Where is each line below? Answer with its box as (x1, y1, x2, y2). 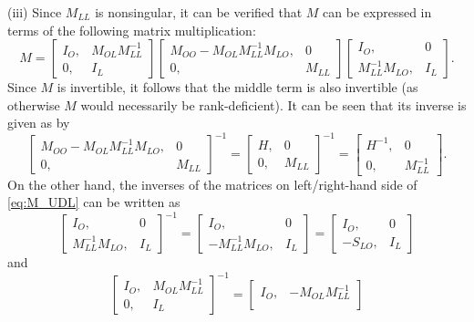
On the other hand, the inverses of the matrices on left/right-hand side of (7, 174, 417, 193)
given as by (7, 113, 70, 132)
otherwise (7, 95, 60, 114)
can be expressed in (323, 3, 432, 21)
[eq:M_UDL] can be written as (7, 192, 180, 212)
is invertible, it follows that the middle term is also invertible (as (57, 78, 418, 97)
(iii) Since (7, 3, 62, 21)
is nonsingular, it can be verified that (95, 3, 303, 21)
